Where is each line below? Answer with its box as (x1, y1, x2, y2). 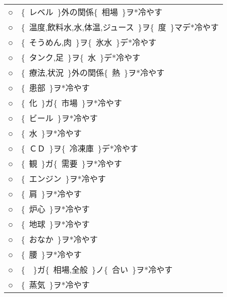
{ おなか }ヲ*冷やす (21, 233, 98, 245)
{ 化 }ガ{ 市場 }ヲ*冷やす (21, 97, 122, 109)
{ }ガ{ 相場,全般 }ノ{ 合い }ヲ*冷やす (21, 264, 173, 275)
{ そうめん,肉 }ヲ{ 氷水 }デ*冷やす (21, 36, 157, 48)
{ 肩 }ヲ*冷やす (21, 188, 82, 200)
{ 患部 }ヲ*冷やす (21, 82, 90, 93)
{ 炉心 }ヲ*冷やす (21, 203, 90, 215)
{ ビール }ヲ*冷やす (21, 112, 98, 124)
